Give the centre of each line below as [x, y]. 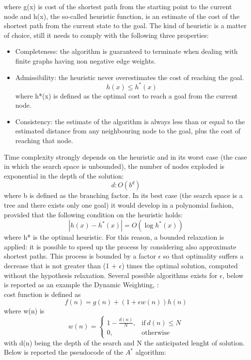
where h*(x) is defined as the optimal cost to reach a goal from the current [126, 95]
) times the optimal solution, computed [180, 265]
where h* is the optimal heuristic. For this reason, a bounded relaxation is [114, 237]
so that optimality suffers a [203, 256]
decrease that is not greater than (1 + [60, 265]
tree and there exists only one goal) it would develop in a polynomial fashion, [119, 205]
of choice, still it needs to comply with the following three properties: [106, 35]
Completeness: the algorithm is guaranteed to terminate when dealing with [126, 51]
